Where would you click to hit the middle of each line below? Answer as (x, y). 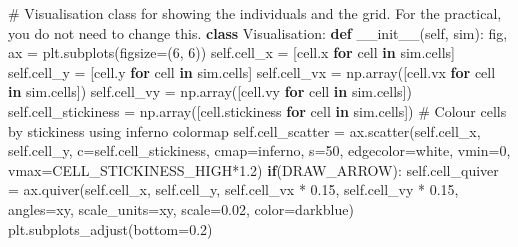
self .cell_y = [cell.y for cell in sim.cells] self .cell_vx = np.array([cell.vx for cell (252, 71)
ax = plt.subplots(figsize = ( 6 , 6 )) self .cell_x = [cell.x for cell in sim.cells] (231, 52)
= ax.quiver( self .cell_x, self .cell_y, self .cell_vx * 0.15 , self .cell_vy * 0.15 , (233, 189)
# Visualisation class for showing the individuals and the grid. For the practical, (255, 13)
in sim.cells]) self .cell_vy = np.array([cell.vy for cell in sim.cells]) (210, 91)
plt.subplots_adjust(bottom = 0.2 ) (110, 228)
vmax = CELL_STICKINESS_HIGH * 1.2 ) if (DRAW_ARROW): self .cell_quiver (253, 169)
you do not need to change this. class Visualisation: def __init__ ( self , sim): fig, (258, 32)
